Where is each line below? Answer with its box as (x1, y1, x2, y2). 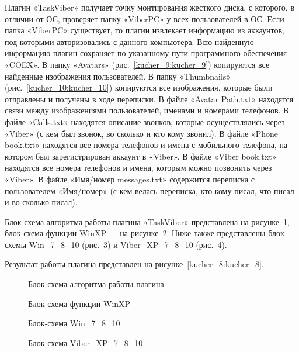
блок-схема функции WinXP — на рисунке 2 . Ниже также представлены (5, 227, 266, 239)
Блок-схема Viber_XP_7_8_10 (28, 336, 143, 348)
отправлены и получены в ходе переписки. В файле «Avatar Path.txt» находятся (5, 92, 294, 105)
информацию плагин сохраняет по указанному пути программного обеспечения (5, 47, 287, 59)
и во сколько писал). (5, 196, 78, 208)
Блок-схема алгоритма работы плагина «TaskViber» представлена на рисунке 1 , (5, 215, 290, 227)
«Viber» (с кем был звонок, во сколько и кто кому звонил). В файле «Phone (5, 127, 278, 139)
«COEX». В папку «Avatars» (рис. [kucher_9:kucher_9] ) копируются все (5, 58, 270, 70)
